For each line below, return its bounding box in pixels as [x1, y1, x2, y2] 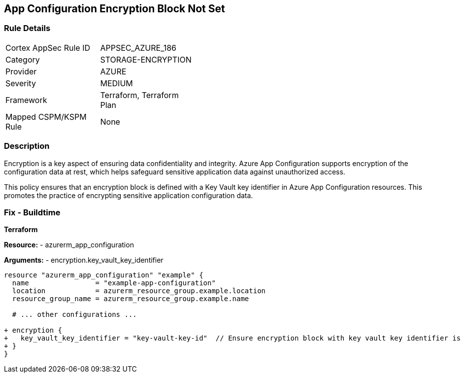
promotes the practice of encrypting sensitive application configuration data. [4, 191, 253, 200]
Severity [5, 78, 36, 88]
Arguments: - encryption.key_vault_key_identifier [4, 256, 164, 265]
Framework [5, 95, 47, 105]
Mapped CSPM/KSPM [5, 111, 87, 122]
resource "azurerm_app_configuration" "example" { [4, 271, 203, 279]
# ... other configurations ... [12, 310, 137, 319]
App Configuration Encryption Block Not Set [4, 2, 225, 15]
